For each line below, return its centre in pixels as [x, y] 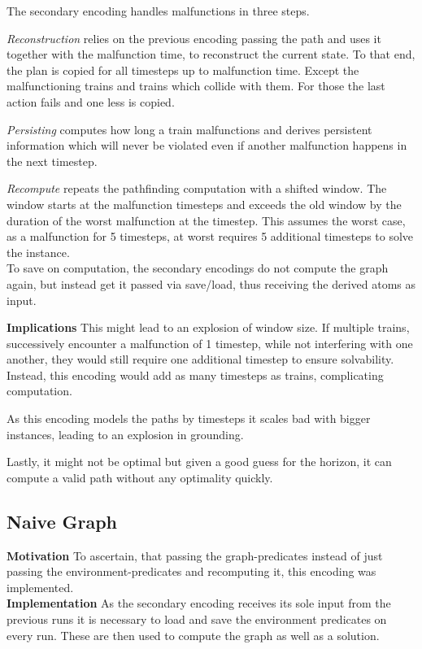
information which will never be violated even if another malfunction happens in [207, 145]
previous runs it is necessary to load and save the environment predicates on [197, 619]
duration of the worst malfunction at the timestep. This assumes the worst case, [206, 220]
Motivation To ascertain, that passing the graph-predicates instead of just [195, 555]
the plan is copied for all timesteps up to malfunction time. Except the [183, 70]
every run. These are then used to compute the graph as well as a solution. [193, 635]
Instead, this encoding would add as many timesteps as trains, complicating [195, 375]
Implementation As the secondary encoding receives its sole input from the [199, 603]
